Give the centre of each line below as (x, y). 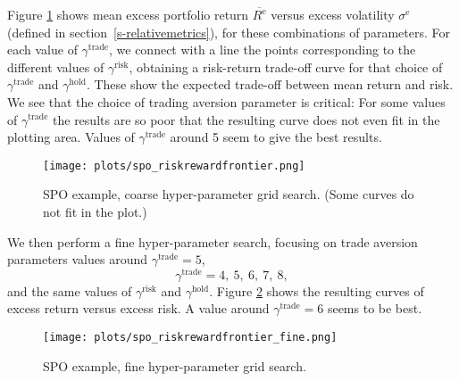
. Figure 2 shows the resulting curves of (317, 290)
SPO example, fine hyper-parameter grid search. (175, 365)
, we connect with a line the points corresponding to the (263, 50)
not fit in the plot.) (95, 211)
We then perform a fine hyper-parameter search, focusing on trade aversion (213, 241)
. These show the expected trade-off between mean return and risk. (270, 84)
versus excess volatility (333, 14)
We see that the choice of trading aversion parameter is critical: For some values (226, 101)
